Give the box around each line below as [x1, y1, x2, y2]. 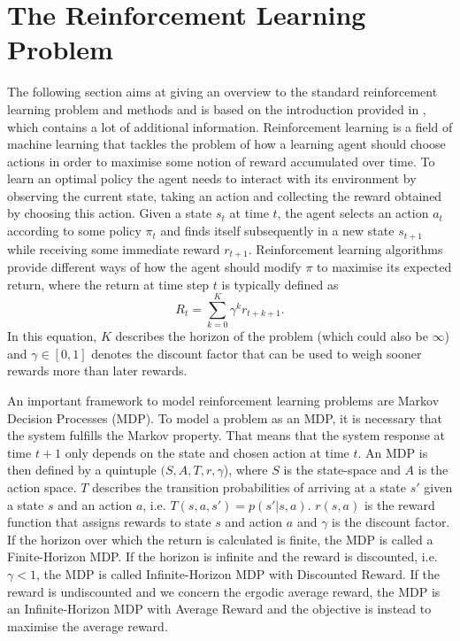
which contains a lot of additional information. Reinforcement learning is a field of [7, 117, 453, 135]
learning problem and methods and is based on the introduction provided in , [7, 99, 426, 118]
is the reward [364, 495, 435, 514]
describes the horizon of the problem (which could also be [115, 327, 428, 345]
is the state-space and [283, 460, 401, 479]
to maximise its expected [317, 257, 452, 275]
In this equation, [7, 327, 97, 345]
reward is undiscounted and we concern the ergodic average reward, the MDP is [7, 582, 441, 600]
